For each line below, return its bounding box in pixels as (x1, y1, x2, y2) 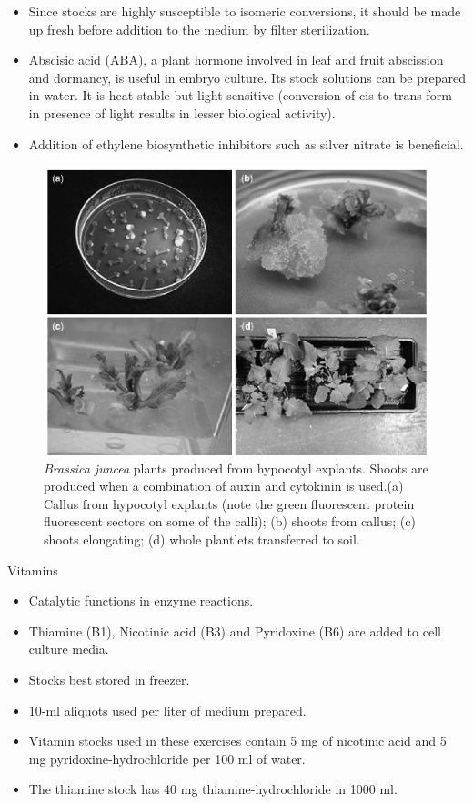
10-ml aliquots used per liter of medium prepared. (28, 700, 307, 719)
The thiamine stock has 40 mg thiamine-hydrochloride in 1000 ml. (28, 779, 398, 799)
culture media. (28, 639, 109, 658)
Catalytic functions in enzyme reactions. (28, 591, 254, 610)
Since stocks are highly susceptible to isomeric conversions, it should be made (28, 2, 461, 20)
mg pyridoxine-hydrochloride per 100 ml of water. (28, 748, 306, 768)
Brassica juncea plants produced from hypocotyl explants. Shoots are (44, 458, 428, 477)
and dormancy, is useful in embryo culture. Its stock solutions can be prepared (28, 67, 466, 87)
